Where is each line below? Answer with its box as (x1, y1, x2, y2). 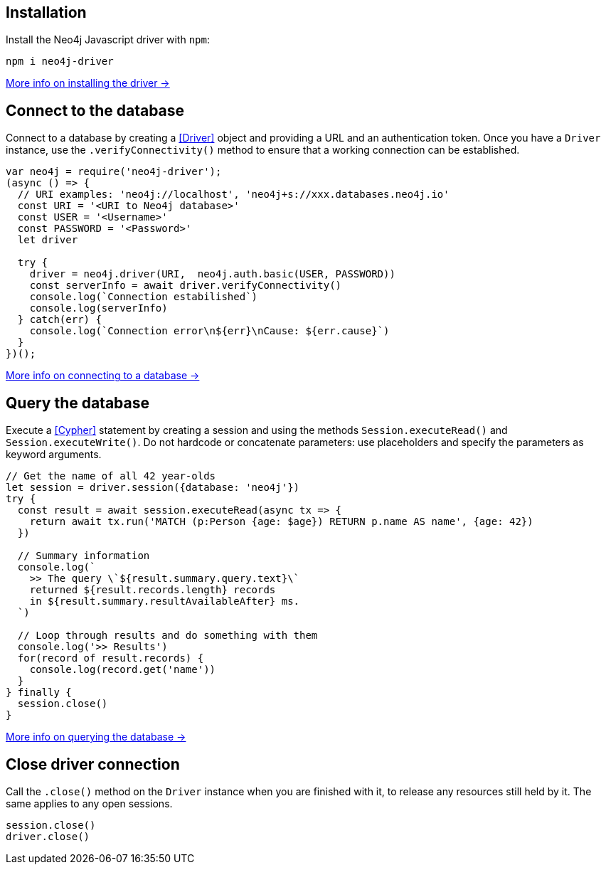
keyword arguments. (6, 448, 102, 461)
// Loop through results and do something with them (17, 630, 318, 642)
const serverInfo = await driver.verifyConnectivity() (29, 280, 342, 292)
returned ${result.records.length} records (29, 584, 276, 596)
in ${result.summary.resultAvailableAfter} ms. (29, 595, 300, 608)
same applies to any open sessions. (6, 797, 173, 810)
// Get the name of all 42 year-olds (6, 470, 216, 482)
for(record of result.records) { (17, 652, 204, 664)
